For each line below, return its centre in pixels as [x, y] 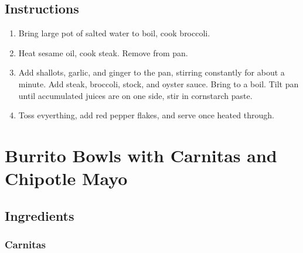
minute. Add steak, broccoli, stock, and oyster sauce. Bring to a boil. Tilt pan [159, 83]
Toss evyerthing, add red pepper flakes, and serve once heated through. [146, 115]
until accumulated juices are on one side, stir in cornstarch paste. [135, 95]
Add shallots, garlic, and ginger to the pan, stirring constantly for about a [151, 72]
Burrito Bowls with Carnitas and [141, 155]
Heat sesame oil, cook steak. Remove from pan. [103, 52]
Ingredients [40, 215]
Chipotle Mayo [66, 178]
